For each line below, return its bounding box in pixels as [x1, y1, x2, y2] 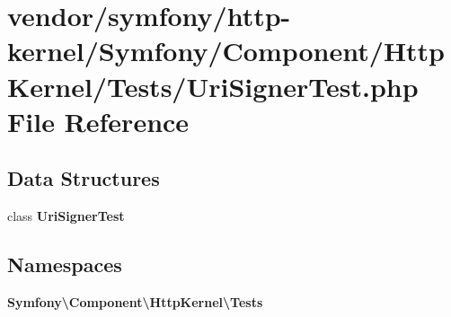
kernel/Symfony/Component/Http [7, 32, 446, 69]
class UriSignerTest [7, 207, 125, 225]
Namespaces [7, 251, 122, 278]
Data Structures [7, 164, 160, 192]
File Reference [7, 102, 190, 139]
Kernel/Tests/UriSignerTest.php [7, 67, 419, 104]
